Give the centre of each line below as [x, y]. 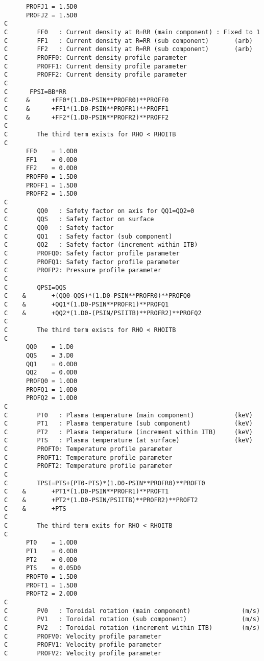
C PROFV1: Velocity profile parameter [83, 645]
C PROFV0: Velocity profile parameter [83, 636]
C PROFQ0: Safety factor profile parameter [92, 254]
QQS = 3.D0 [50, 355]
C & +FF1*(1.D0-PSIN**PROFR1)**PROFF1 [87, 109]
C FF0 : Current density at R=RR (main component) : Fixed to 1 [132, 32]
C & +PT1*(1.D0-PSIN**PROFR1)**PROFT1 [87, 492]
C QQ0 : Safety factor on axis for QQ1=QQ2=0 [99, 211]
